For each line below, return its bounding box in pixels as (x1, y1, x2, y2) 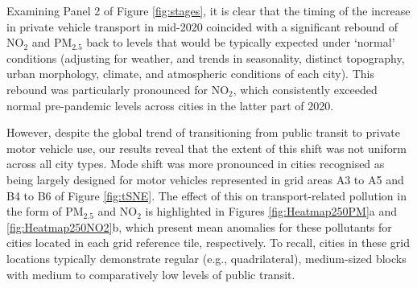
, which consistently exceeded (233, 80, 378, 97)
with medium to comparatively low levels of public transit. (6, 265, 295, 282)
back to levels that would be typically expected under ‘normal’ (86, 34, 395, 51)
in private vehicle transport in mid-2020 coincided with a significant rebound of (6, 18, 398, 35)
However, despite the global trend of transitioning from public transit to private (6, 124, 400, 141)
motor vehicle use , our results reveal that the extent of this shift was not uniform (6, 139, 407, 156)
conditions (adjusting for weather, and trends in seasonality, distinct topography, (6, 49, 405, 66)
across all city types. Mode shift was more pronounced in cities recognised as (6, 155, 385, 172)
